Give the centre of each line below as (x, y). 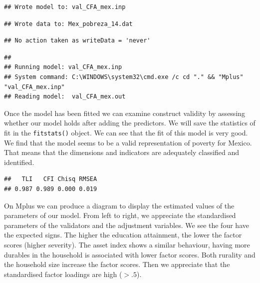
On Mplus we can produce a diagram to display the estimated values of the (119, 205)
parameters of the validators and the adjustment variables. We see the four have (127, 225)
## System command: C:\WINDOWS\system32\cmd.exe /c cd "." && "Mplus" (124, 77)
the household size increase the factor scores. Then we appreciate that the (117, 264)
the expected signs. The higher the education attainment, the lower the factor (123, 235)
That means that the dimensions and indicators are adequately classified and (122, 152)
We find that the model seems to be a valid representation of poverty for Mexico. (128, 142)
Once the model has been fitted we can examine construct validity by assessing (125, 113)
